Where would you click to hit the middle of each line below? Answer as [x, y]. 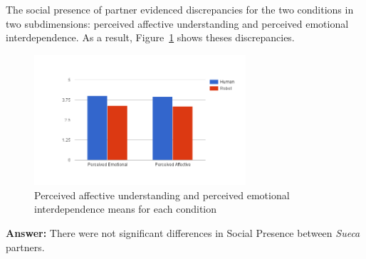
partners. [25, 247]
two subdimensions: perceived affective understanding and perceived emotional [177, 23]
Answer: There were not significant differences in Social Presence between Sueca [183, 233]
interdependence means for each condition [126, 209]
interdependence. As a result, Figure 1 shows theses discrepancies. [150, 37]
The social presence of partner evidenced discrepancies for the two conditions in [180, 9]
